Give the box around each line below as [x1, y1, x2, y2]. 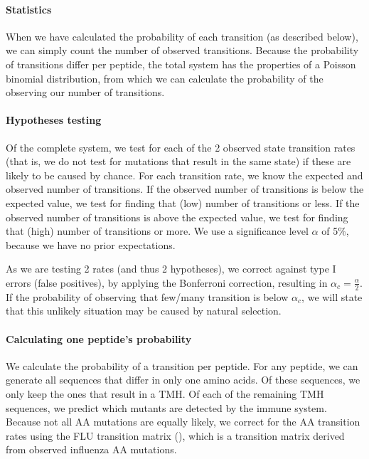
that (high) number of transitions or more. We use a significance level [6, 223, 309, 238]
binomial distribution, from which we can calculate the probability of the [6, 70, 323, 85]
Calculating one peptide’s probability [6, 331, 192, 346]
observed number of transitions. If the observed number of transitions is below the [6, 181, 364, 196]
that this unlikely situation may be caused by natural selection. [6, 303, 282, 318]
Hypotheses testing [6, 112, 102, 127]
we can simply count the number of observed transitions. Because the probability [6, 43, 359, 58]
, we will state [301, 289, 363, 304]
